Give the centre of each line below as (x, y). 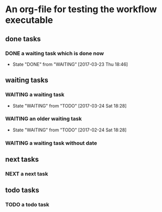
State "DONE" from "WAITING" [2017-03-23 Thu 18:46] (70, 64)
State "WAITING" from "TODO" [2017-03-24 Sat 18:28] (70, 105)
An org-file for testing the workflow (81, 9)
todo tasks (22, 190)
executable (29, 20)
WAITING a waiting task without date (51, 143)
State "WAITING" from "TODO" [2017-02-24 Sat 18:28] (70, 130)
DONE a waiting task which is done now (55, 53)
